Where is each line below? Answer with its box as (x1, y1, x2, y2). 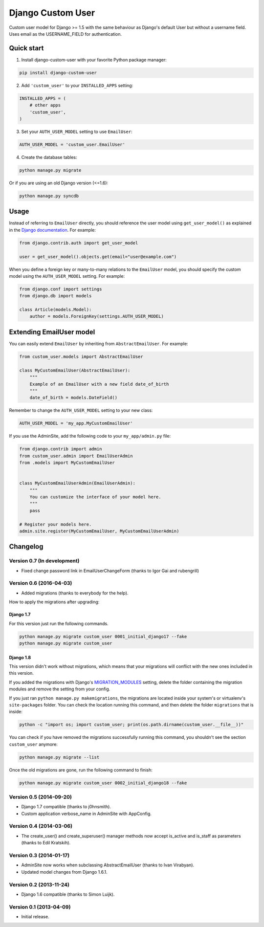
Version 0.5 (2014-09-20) (9, 794, 72, 800)
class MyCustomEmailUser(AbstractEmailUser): (19, 367, 131, 373)
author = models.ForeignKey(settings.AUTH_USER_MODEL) (29, 313, 164, 319)
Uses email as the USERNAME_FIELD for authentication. (9, 31, 122, 37)
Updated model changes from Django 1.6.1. (21, 869, 108, 875)
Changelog (9, 543, 44, 551)
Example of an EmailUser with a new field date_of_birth (29, 381, 169, 387)
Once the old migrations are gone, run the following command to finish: (9, 767, 153, 772)
